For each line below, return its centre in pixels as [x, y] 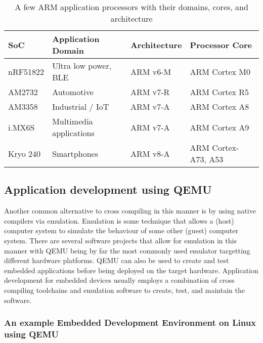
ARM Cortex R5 [220, 92]
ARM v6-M [151, 71]
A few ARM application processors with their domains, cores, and [131, 7]
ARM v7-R [150, 92]
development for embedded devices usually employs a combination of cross [119, 280]
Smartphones [75, 153]
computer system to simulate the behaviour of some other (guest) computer [121, 230]
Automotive [73, 92]
